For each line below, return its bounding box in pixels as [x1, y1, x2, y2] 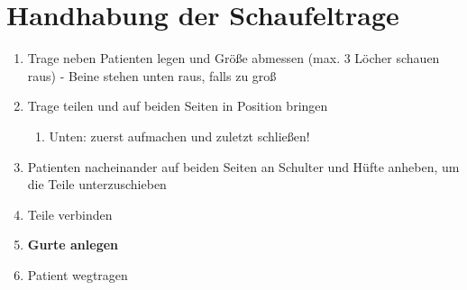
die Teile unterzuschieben [27, 175, 167, 194]
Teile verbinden [27, 204, 113, 223]
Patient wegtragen [27, 265, 128, 284]
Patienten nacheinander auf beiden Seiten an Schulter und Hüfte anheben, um [27, 157, 460, 176]
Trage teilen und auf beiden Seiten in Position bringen [27, 96, 328, 115]
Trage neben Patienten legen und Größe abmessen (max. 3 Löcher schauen [27, 49, 440, 68]
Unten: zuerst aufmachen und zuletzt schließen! [49, 126, 310, 145]
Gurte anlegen [27, 235, 119, 254]
